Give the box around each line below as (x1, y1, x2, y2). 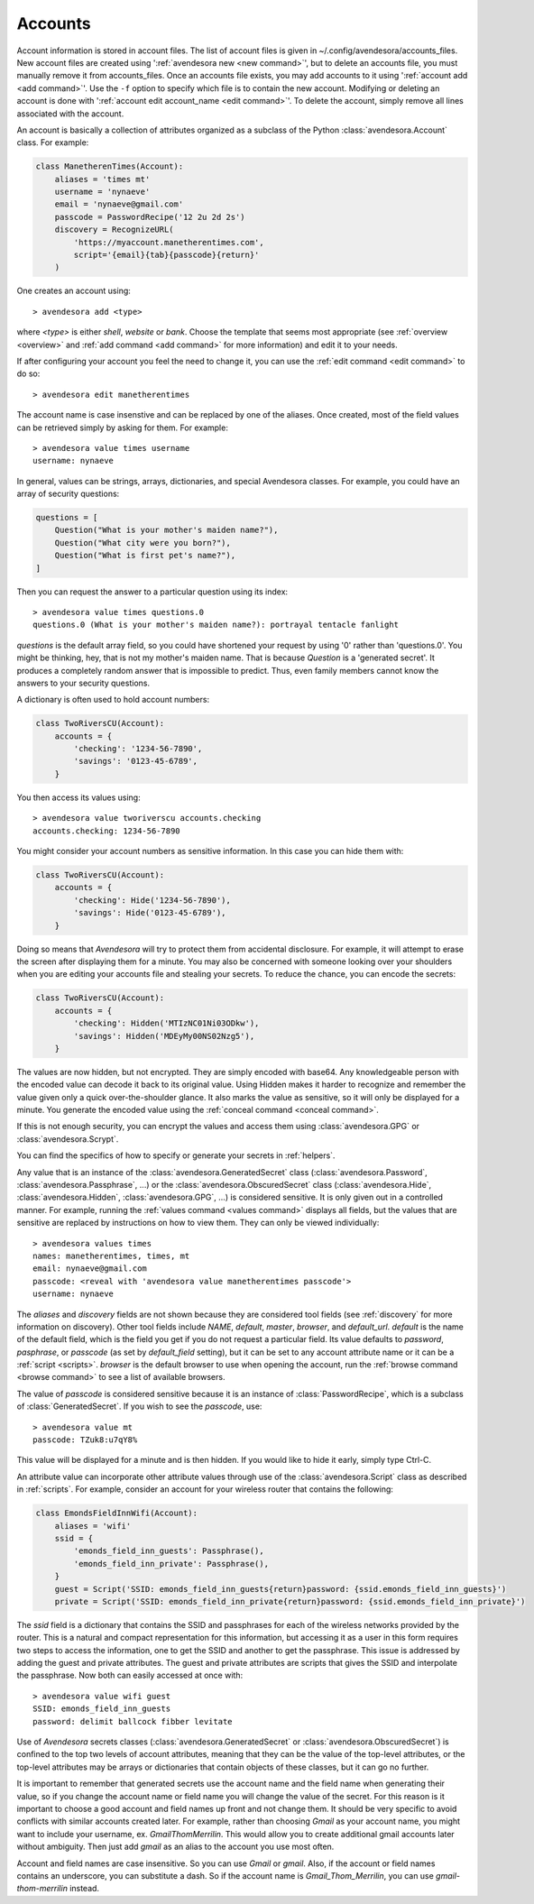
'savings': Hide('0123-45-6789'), (73, 907, 226, 918)
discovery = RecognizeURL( (54, 225, 175, 235)
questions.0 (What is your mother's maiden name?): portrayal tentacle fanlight (32, 620, 400, 630)
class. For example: (16, 137, 89, 148)
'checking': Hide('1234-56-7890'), (73, 895, 232, 906)
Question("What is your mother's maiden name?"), (54, 525, 279, 536)
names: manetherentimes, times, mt (32, 1250, 190, 1261)
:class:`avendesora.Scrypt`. (16, 1133, 119, 1145)
